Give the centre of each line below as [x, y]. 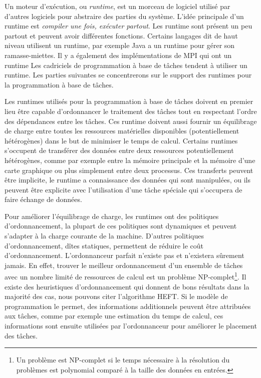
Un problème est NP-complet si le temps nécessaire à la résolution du [123, 360]
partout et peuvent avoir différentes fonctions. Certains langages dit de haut [121, 35]
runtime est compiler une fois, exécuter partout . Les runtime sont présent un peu [128, 26]
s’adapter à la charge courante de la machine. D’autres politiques [104, 236]
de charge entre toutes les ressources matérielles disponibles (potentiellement [122, 131]
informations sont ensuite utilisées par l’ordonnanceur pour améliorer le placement [131, 326]
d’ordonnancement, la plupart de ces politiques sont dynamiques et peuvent [121, 226]
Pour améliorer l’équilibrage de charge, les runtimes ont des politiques [112, 216]
